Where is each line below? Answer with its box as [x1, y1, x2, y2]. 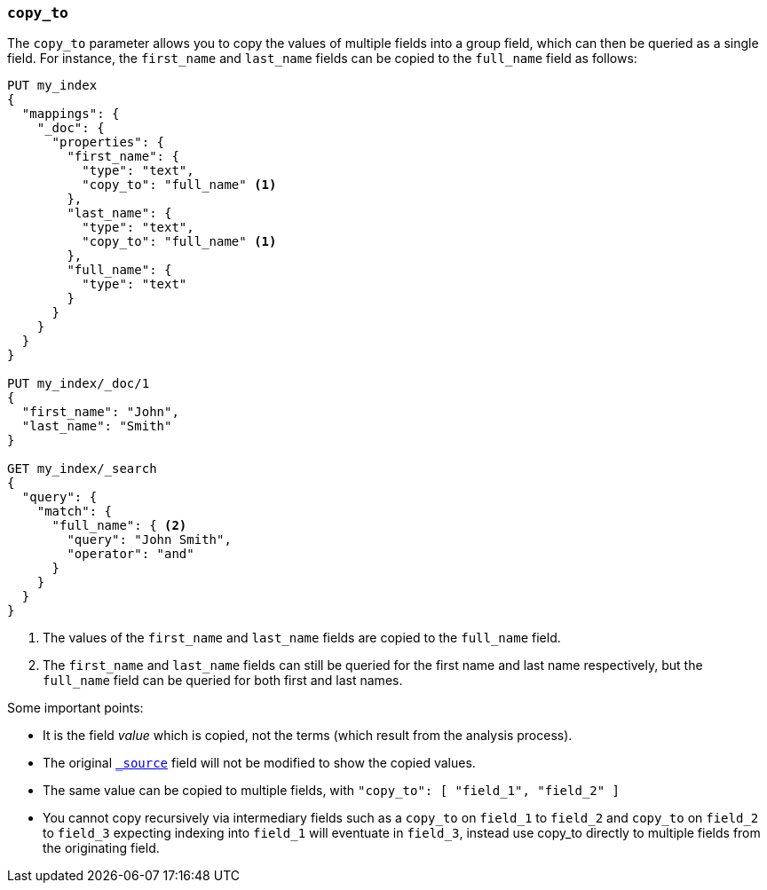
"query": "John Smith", [67, 532, 232, 547]
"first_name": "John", [21, 405, 179, 420]
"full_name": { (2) [51, 518, 187, 533]
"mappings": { [21, 106, 120, 122]
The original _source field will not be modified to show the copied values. [43, 755, 476, 771]
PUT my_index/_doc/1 [7, 376, 150, 391]
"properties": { [51, 135, 165, 150]
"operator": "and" [67, 547, 194, 562]
